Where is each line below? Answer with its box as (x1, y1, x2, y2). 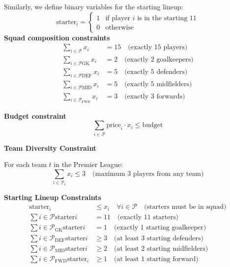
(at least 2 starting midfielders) (114, 245, 208, 252)
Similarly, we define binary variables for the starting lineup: (4, 1, 183, 11)
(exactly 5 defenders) (124, 68, 188, 75)
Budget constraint (4, 110, 66, 121)
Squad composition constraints (4, 32, 110, 42)
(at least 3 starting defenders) (114, 234, 203, 242)
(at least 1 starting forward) (114, 255, 199, 263)
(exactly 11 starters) (117, 214, 178, 221)
